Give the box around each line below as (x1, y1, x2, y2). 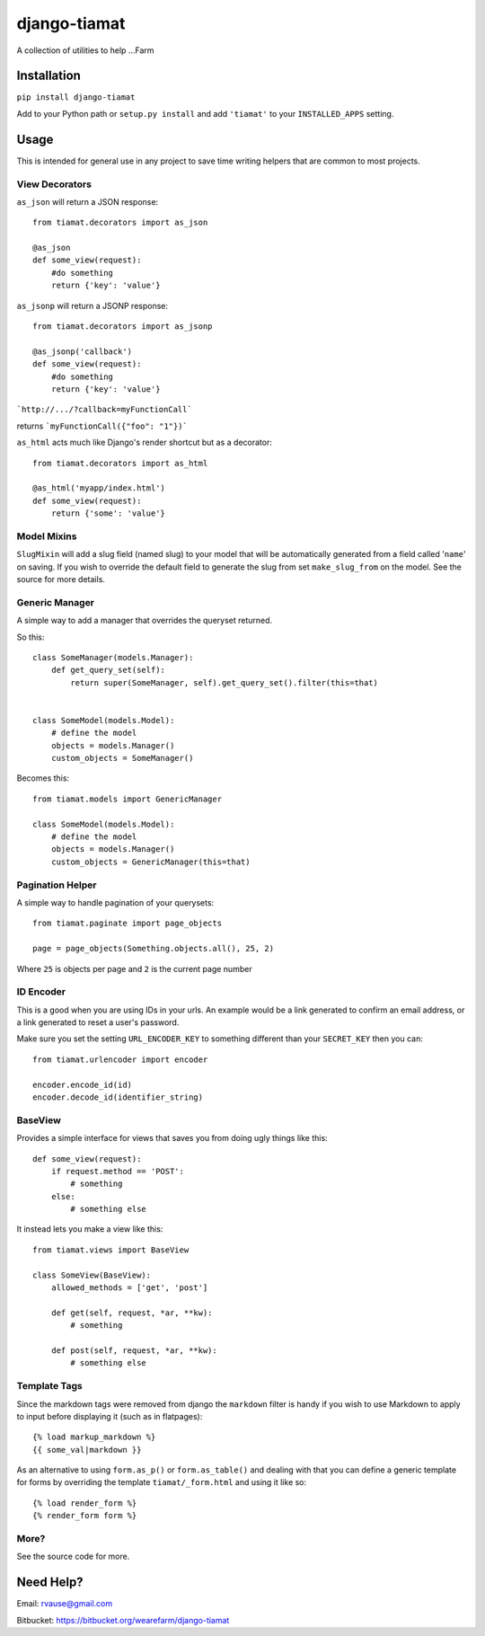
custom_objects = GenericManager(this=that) (50, 856, 251, 867)
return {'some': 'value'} (50, 508, 166, 518)
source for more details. (16, 574, 105, 585)
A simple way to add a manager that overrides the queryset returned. (16, 615, 273, 626)
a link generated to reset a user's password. (16, 1017, 180, 1028)
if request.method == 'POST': (50, 1166, 184, 1176)
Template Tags (16, 1380, 83, 1393)
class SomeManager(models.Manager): (32, 652, 194, 662)
